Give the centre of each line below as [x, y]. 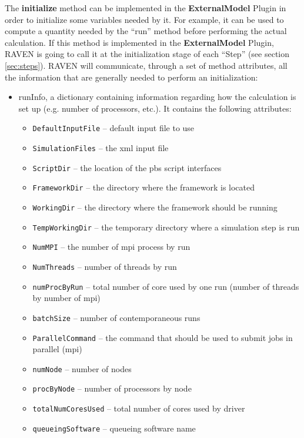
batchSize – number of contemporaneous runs [116, 317]
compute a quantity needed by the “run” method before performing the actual [146, 31]
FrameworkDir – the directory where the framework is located [144, 187]
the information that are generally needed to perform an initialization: [131, 77]
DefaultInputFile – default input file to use [113, 128]
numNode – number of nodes [82, 368]
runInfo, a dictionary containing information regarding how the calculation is [157, 97]
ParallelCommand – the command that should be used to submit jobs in [163, 337]
